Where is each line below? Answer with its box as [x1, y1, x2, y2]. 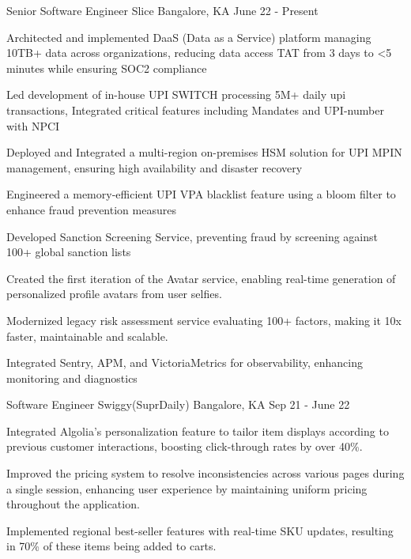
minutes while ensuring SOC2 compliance [6, 59, 207, 76]
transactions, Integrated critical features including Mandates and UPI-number [6, 101, 384, 118]
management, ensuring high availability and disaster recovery [6, 159, 303, 176]
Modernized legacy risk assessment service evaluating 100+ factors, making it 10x [6, 312, 402, 328]
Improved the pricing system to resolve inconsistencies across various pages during [6, 465, 405, 482]
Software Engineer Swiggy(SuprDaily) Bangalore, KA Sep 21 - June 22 [6, 396, 350, 413]
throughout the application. [6, 496, 140, 512]
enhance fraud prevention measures [6, 201, 176, 217]
